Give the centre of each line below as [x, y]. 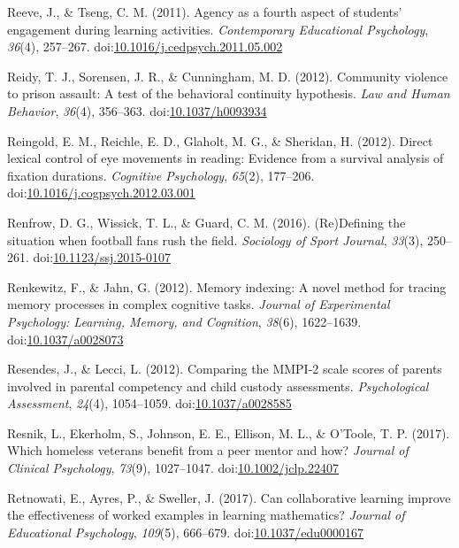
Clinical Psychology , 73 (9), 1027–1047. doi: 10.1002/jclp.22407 [173, 468]
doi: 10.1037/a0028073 [65, 339]
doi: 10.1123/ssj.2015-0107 [102, 257]
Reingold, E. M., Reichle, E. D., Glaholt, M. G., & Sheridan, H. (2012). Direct [220, 140]
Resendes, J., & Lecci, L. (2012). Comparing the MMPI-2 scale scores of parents [225, 369]
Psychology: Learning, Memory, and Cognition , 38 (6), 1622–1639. [184, 321]
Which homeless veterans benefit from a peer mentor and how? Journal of [208, 450]
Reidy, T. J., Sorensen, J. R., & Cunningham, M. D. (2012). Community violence [228, 76]
